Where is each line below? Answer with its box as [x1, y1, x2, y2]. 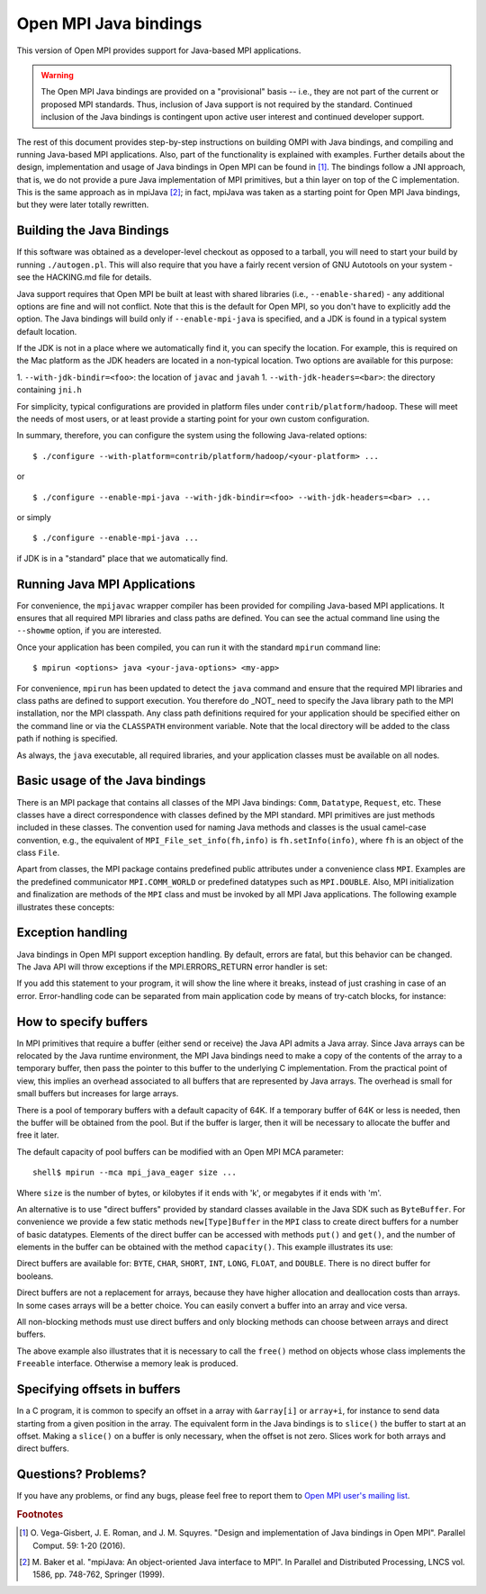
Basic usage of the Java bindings [16, 773, 206, 788]
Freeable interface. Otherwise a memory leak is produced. [16, 1358, 238, 1369]
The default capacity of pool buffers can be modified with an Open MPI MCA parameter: [16, 1146, 344, 1157]
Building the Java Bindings [16, 223, 170, 239]
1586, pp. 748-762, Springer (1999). [32, 1569, 166, 1580]
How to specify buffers [16, 1013, 148, 1030]
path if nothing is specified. [16, 734, 119, 744]
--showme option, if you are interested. [16, 626, 162, 636]
